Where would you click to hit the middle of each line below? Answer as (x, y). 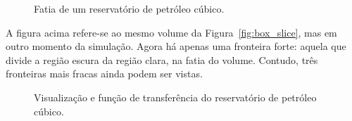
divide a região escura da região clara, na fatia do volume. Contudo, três (162, 59)
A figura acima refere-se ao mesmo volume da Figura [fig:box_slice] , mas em (171, 32)
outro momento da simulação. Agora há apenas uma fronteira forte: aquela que (176, 46)
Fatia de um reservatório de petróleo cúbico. (129, 8)
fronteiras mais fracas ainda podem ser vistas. (104, 74)
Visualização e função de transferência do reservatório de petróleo (175, 97)
